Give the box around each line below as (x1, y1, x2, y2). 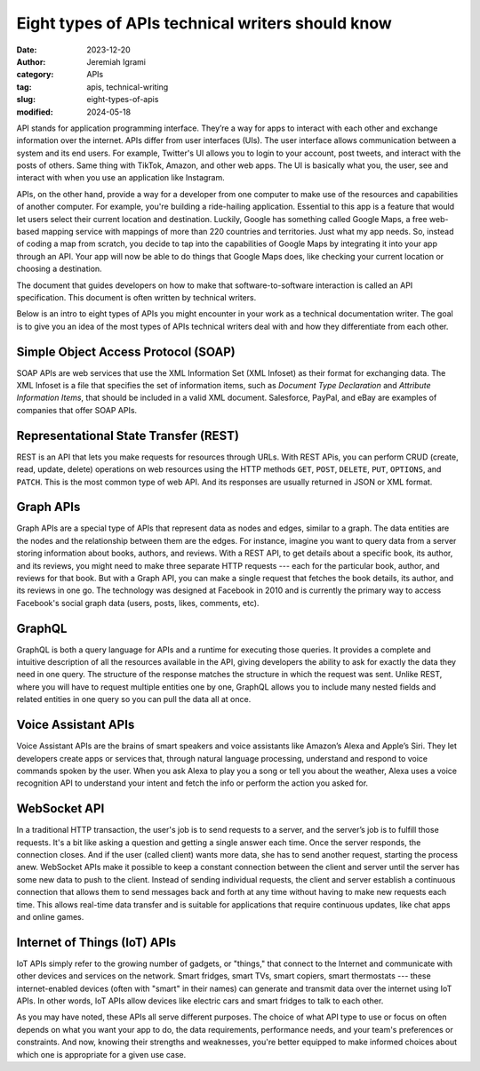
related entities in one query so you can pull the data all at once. (16, 694, 252, 705)
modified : (16, 107, 53, 117)
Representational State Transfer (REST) (16, 428, 240, 444)
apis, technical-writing (86, 81, 169, 92)
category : (16, 69, 54, 80)
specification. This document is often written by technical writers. (16, 292, 257, 302)
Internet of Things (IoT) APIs (16, 934, 177, 950)
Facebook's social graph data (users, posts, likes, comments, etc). (16, 597, 260, 608)
